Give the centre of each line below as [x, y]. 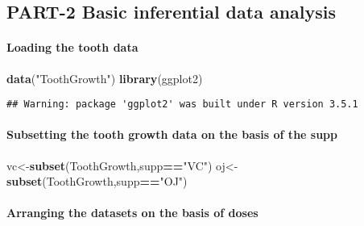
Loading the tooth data [72, 47]
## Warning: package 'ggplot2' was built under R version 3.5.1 [182, 105]
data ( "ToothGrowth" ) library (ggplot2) [105, 78]
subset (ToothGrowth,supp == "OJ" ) [97, 181]
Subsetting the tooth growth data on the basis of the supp [172, 134]
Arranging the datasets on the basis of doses [132, 213]
